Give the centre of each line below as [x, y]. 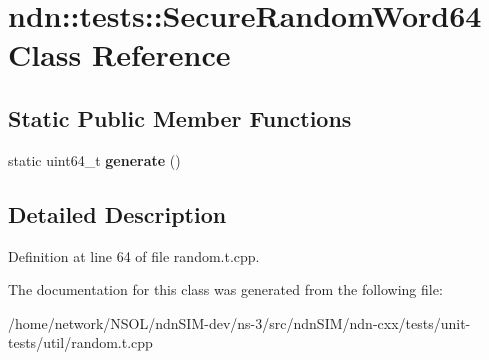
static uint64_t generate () [94, 159]
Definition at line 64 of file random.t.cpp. [134, 255]
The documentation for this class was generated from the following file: [225, 289]
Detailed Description [117, 213]
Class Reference [119, 54]
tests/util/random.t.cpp [80, 342]
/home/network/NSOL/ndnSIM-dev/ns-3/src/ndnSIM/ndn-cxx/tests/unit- [239, 322]
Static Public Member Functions [180, 117]
